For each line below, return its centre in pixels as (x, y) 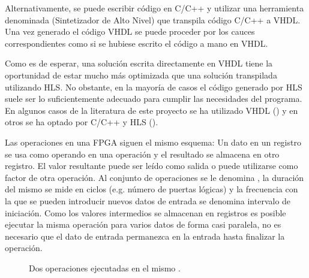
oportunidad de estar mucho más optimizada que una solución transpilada (141, 75)
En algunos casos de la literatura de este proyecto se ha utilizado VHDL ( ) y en (151, 110)
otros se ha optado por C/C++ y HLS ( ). (82, 122)
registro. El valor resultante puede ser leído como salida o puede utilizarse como (151, 166)
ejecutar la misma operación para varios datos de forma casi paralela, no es (143, 224)
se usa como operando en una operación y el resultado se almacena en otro (142, 154)
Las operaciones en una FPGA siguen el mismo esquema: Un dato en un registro (153, 142)
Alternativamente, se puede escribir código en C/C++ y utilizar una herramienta (154, 8)
